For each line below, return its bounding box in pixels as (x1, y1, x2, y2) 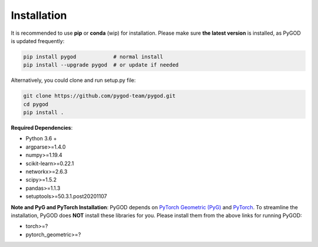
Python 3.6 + (25, 135, 57, 142)
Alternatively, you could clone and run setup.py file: (11, 77, 136, 84)
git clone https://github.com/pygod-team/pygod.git (23, 93, 176, 100)
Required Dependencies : (11, 124, 73, 131)
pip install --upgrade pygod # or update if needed (23, 62, 179, 68)
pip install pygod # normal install (23, 53, 163, 60)
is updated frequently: (11, 37, 65, 44)
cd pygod (23, 101, 49, 107)
